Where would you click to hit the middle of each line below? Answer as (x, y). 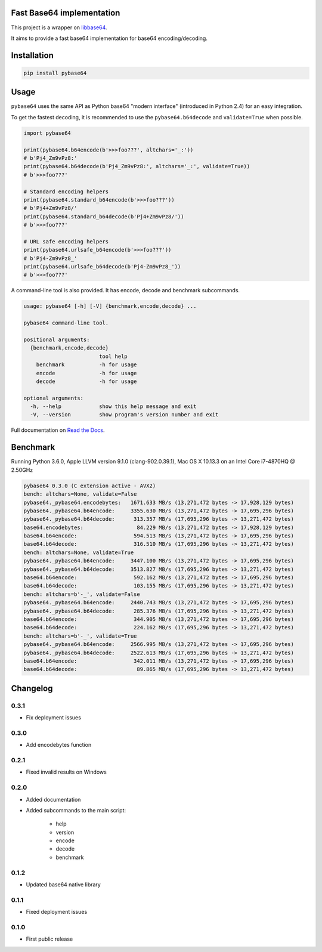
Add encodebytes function (59, 745)
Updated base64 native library (63, 884)
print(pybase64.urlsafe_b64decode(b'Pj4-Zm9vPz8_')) (102, 267)
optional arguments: (53, 398)
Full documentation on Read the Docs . (58, 430)
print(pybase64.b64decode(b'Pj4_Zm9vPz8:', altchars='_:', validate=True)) (137, 166)
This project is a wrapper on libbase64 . (59, 27)
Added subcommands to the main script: (76, 810)
